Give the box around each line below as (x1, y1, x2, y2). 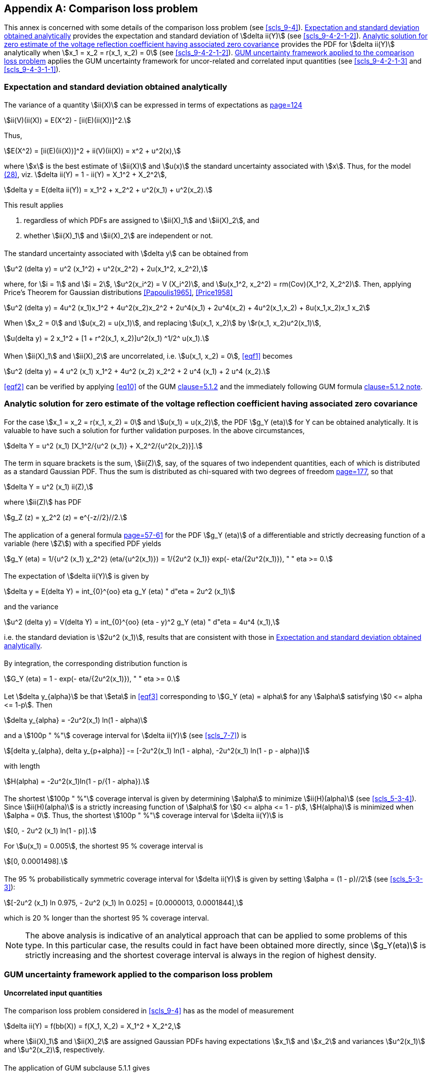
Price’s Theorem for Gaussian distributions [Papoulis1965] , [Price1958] (4, 288, 233, 297)
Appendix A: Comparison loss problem (4, 2, 198, 15)
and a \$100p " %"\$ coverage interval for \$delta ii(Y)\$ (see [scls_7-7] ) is (4, 731, 247, 740)
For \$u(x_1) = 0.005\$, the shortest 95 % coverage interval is (4, 842, 203, 851)
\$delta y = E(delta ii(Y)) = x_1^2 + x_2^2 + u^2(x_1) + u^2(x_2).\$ (4, 186, 213, 194)
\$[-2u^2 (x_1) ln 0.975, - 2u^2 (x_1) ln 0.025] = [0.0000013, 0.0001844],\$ (4, 898, 243, 907)
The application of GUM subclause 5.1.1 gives (4, 1063, 150, 1072)
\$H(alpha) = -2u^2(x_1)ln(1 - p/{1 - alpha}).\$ (4, 777, 150, 785)
